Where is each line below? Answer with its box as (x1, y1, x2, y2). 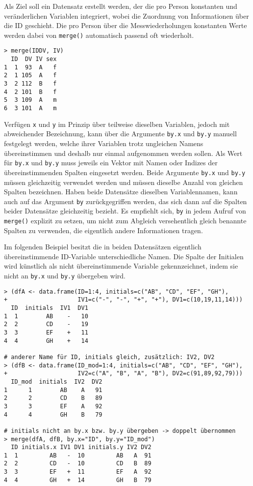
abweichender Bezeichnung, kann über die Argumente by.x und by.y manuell (4, 128, 237, 139)
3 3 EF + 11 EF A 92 (4, 468, 152, 476)
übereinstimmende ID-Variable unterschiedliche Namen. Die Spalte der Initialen (4, 251, 244, 261)
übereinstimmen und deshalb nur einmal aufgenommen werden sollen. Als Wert (4, 148, 243, 158)
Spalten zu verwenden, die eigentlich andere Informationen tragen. (4, 225, 203, 235)
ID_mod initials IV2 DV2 (11, 378, 102, 385)
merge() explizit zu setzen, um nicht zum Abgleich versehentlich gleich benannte (4, 215, 247, 225)
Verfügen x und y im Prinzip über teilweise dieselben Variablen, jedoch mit (4, 119, 230, 129)
